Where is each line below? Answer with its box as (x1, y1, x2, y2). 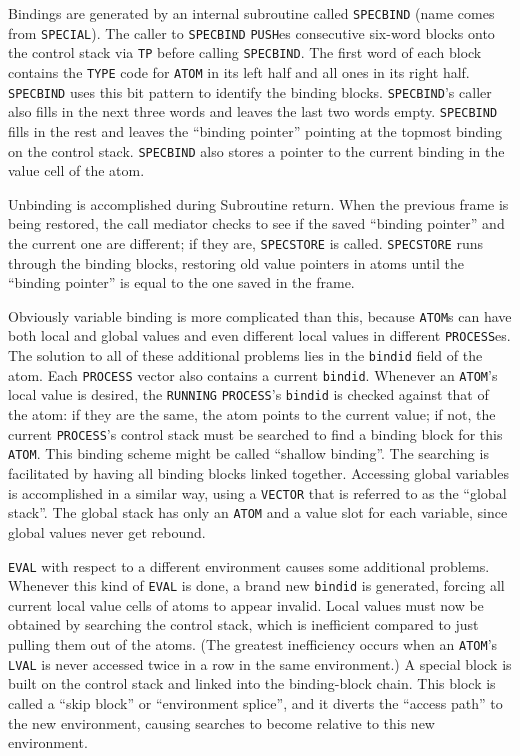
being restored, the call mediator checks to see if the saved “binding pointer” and (8, 213, 505, 234)
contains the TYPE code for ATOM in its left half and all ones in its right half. (8, 61, 470, 82)
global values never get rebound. (8, 521, 206, 542)
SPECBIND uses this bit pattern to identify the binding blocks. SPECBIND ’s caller (8, 81, 492, 102)
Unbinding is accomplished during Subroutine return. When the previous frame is (8, 193, 509, 214)
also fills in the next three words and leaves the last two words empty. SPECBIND (8, 101, 498, 122)
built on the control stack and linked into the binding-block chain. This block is (8, 673, 496, 694)
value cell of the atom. (8, 160, 145, 181)
